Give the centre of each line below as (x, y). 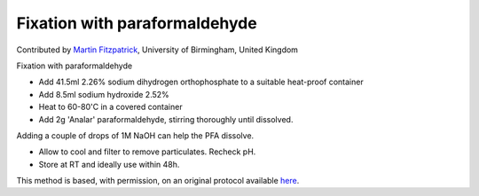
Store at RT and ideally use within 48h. (109, 164)
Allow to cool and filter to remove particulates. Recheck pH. (147, 152)
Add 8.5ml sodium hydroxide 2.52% (104, 94)
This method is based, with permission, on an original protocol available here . (158, 181)
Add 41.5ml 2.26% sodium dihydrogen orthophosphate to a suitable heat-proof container (201, 82)
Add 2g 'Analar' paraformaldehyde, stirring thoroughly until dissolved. (166, 119)
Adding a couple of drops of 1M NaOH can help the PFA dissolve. (135, 135)
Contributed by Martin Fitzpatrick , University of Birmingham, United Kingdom (157, 50)
